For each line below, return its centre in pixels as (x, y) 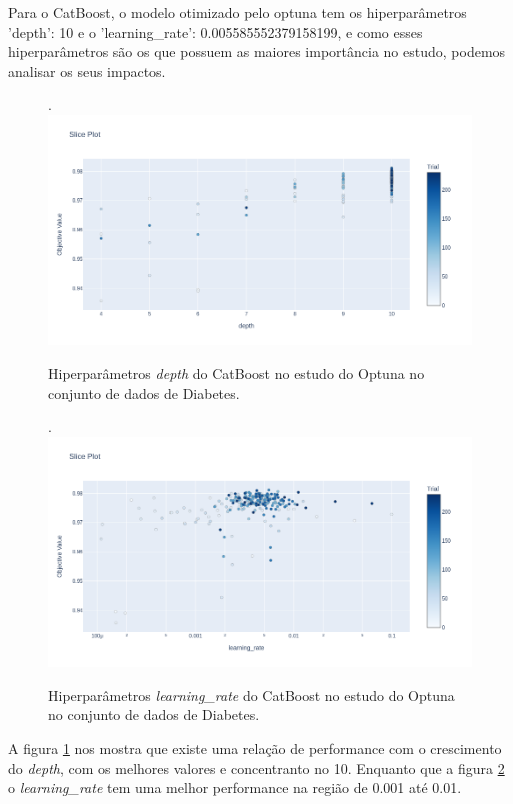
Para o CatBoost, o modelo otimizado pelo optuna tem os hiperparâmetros (237, 12)
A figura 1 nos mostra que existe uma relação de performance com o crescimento (255, 747)
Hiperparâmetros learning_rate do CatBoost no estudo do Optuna (251, 694)
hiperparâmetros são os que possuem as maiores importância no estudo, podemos (257, 51)
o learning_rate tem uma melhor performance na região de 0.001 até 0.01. (235, 787)
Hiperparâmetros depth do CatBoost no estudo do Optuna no (236, 372)
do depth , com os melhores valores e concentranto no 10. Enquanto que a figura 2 (256, 767)
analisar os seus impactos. (87, 70)
